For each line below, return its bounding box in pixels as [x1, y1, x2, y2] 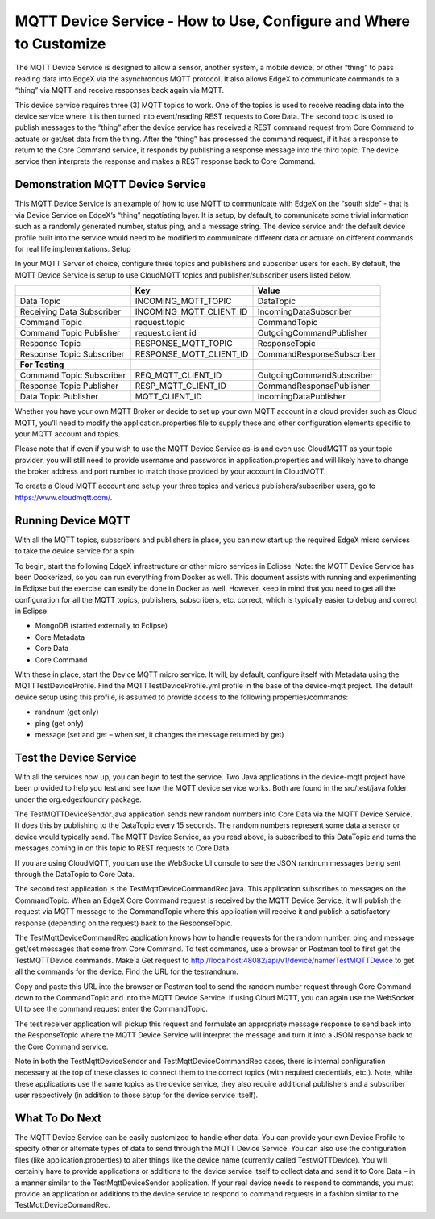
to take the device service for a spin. [14, 546, 136, 556]
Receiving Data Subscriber [19, 307, 121, 318]
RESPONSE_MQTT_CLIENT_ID [135, 349, 249, 360]
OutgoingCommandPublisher [257, 328, 368, 339]
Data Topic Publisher [19, 391, 99, 403]
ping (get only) [35, 718, 85, 728]
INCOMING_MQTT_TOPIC [135, 295, 233, 307]
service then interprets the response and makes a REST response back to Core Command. [14, 157, 316, 166]
